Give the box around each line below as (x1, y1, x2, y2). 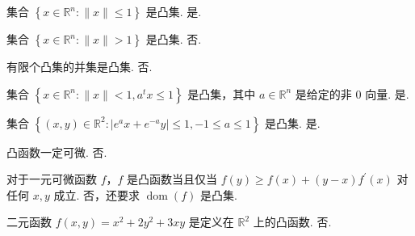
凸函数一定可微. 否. (6, 143, 107, 160)
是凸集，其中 (187, 85, 256, 102)
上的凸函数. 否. (253, 213, 332, 230)
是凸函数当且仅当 (127, 171, 218, 188)
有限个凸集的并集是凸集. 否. (6, 58, 153, 74)
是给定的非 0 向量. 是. (295, 85, 409, 102)
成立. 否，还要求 (53, 186, 140, 203)
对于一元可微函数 (6, 171, 97, 188)
